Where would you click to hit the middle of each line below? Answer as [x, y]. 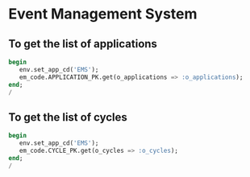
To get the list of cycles [68, 117]
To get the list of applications [83, 44]
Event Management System [103, 14]
